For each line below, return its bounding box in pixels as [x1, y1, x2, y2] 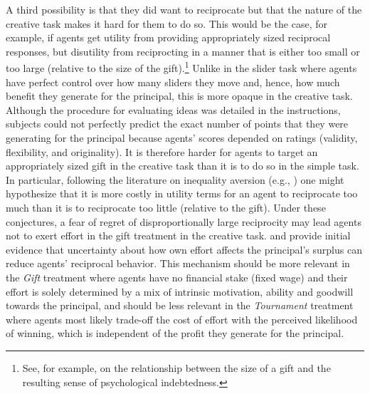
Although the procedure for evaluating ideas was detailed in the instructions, [6, 102, 341, 117]
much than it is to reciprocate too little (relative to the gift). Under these [6, 199, 326, 214]
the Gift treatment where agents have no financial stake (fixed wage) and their [6, 269, 348, 284]
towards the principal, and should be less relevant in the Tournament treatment [6, 298, 354, 313]
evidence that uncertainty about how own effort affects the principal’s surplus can [6, 242, 362, 256]
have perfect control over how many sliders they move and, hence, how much [6, 74, 340, 89]
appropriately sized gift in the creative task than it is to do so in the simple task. [6, 158, 359, 173]
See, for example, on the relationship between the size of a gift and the [22, 360, 331, 375]
